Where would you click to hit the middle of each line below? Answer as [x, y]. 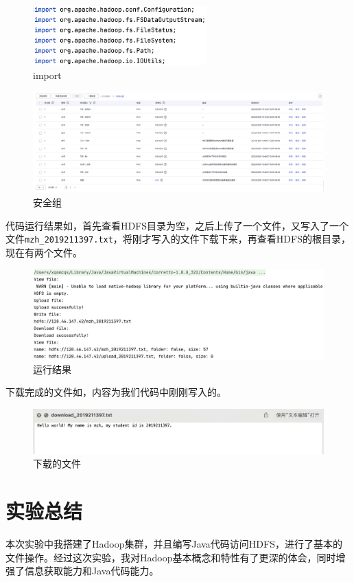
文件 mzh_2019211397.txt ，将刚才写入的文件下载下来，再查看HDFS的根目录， [178, 239]
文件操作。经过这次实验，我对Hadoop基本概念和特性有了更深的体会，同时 [171, 557]
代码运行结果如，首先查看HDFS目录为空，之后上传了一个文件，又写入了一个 [177, 225]
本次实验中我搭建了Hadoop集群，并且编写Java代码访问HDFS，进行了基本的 [174, 544]
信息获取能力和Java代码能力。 [92, 571]
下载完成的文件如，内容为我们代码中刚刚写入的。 [116, 392]
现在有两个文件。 [44, 252]
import [47, 75]
